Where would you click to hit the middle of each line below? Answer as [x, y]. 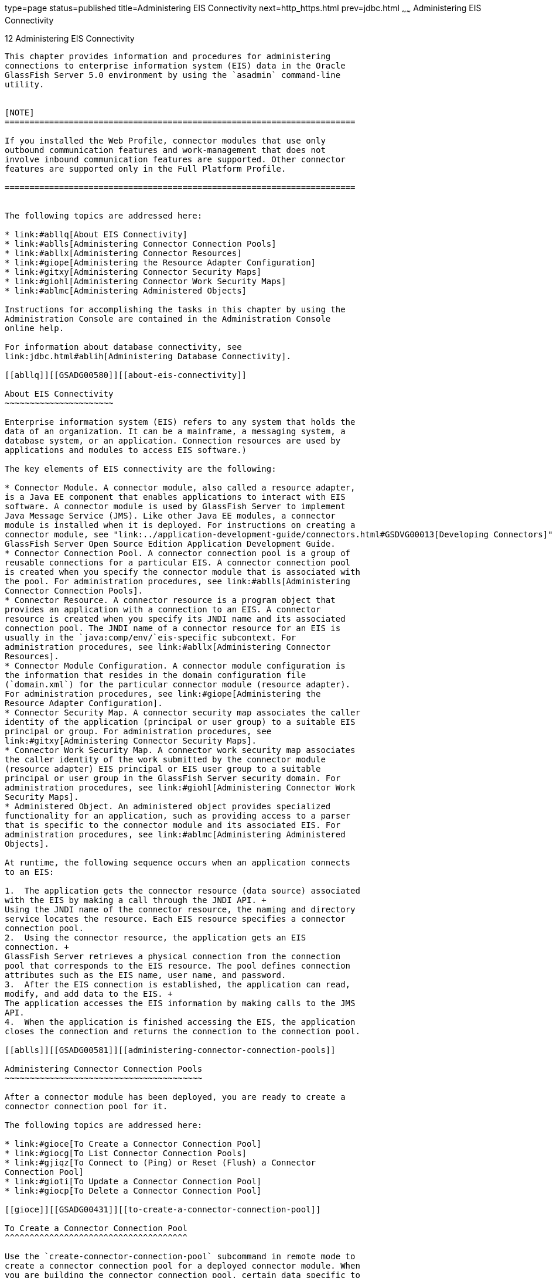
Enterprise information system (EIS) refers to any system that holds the [180, 422]
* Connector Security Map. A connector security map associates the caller [182, 712]
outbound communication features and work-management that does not [165, 150]
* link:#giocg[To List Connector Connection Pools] [126, 1153]
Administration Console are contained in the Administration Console [168, 318]
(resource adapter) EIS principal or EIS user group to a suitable [163, 768]
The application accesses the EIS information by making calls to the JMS [180, 1003]
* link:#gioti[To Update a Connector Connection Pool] [133, 1181]
